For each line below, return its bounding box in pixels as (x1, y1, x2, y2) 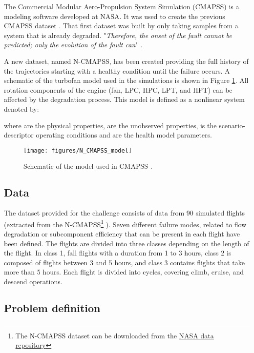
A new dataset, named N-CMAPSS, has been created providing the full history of (4, 56, 249, 66)
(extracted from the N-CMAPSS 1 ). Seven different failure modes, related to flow (4, 217, 247, 229)
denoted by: (4, 103, 39, 114)
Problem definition (4, 300, 101, 315)
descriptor (4, 130, 34, 140)
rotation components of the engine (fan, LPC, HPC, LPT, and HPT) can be (4, 84, 233, 95)
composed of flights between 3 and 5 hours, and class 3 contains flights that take (4, 257, 245, 267)
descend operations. (4, 276, 63, 286)
